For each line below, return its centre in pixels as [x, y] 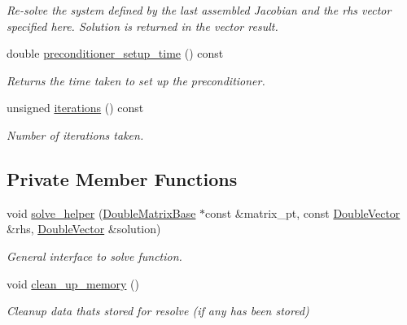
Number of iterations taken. [75, 134]
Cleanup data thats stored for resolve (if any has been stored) [158, 311]
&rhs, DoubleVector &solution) [84, 229]
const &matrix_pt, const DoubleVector [303, 212]
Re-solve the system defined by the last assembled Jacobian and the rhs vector [199, 10]
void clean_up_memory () [73, 283]
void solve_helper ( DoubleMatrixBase [101, 212]
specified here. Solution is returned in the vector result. [142, 26]
